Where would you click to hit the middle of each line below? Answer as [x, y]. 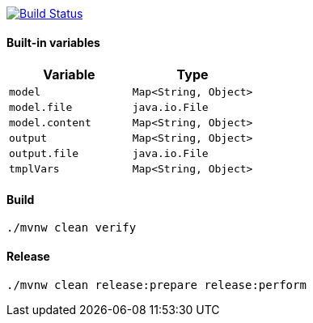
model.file [41, 108]
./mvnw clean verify [72, 228]
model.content [50, 123]
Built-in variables [53, 42]
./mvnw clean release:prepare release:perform [156, 285]
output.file [44, 154]
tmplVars [34, 169]
